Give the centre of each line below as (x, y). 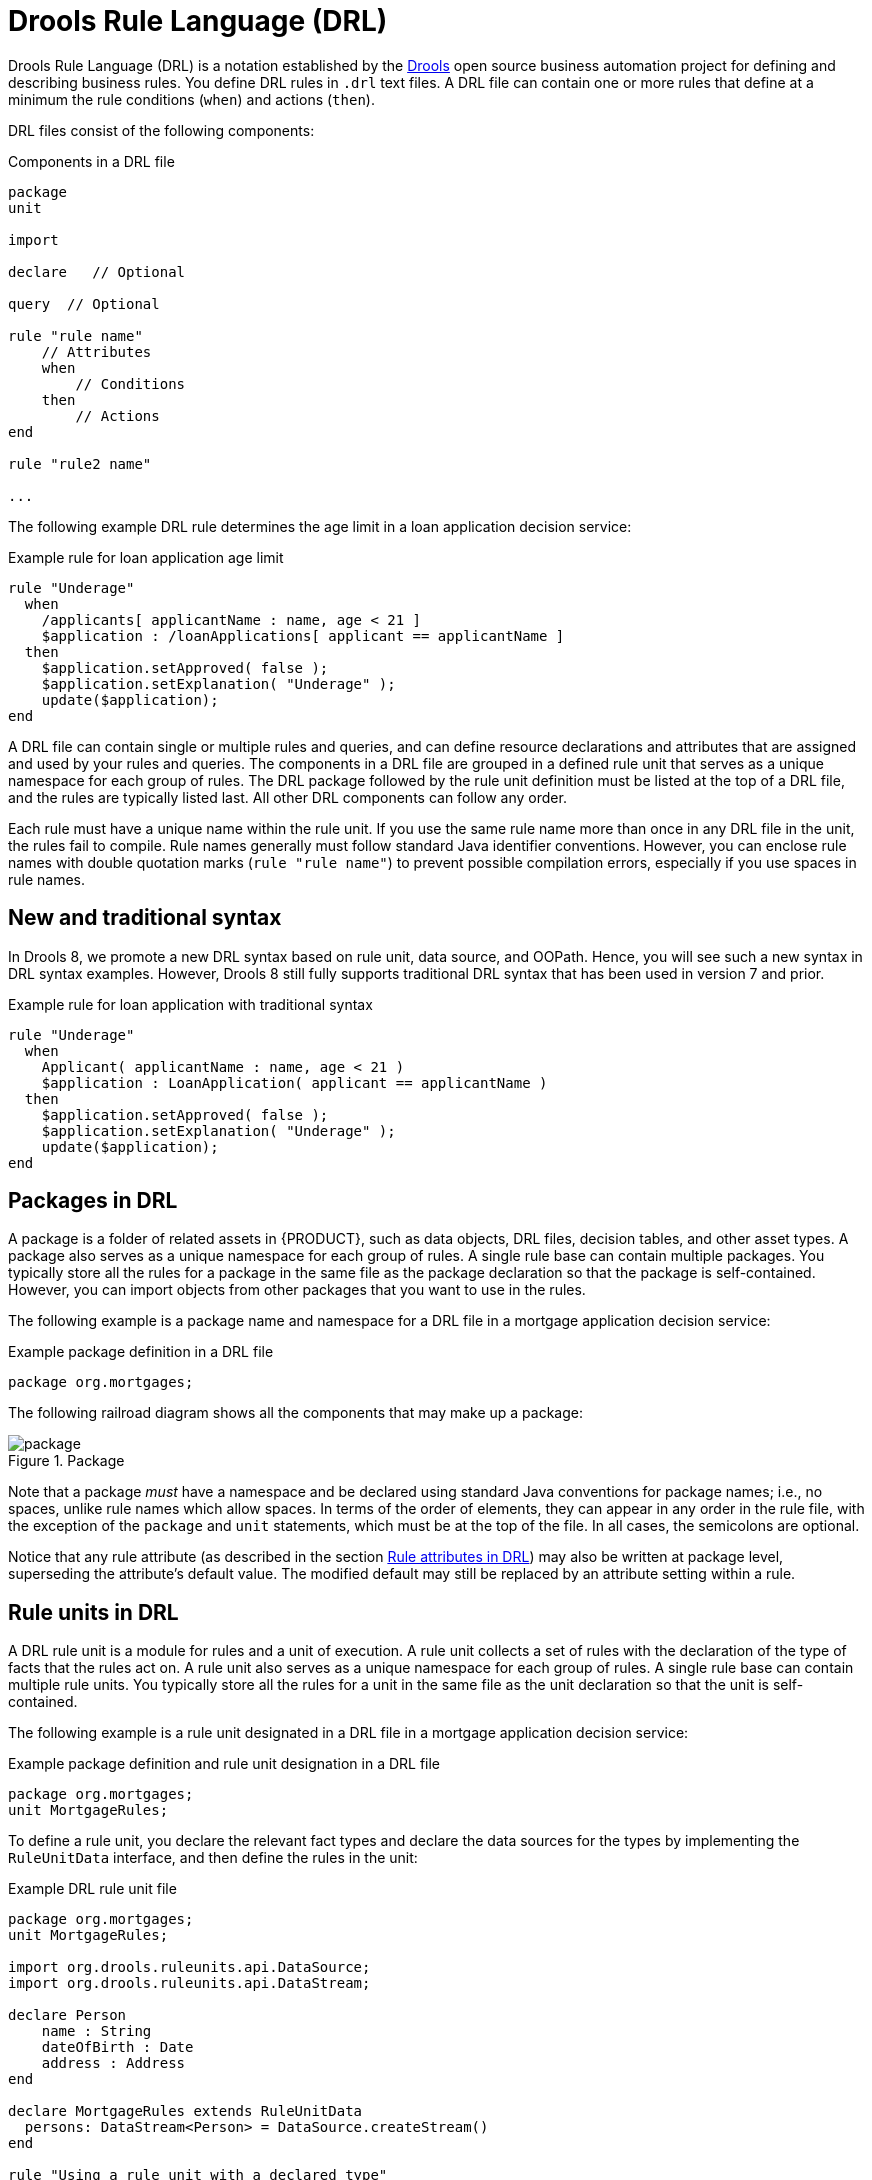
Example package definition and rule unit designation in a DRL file (224, 1764)
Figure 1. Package (66, 1461)
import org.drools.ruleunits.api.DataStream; (189, 1983)
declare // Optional (97, 271)
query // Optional (84, 303)
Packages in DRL (93, 1201)
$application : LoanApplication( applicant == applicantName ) (294, 1082)
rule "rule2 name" (80, 463)
